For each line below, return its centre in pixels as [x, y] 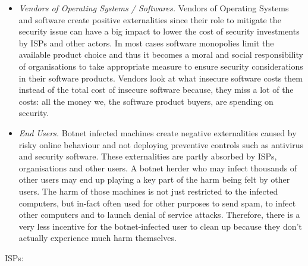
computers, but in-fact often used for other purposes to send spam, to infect [157, 203]
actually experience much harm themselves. [98, 238]
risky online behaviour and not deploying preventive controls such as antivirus [161, 144]
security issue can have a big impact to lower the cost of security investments [159, 31]
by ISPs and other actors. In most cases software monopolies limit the [146, 43]
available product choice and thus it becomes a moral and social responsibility [161, 54]
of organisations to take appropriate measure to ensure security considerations [161, 66]
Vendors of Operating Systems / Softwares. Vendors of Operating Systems [154, 8]
